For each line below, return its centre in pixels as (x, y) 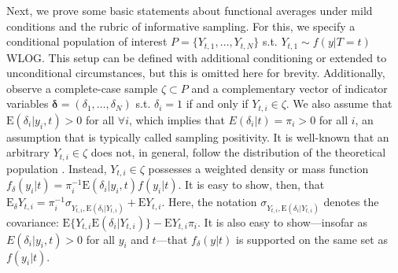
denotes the (351, 202)
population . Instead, (57, 168)
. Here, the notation (209, 202)
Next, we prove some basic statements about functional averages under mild (190, 10)
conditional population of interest (87, 41)
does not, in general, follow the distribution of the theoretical (238, 152)
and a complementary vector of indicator (289, 88)
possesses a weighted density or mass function (258, 168)
